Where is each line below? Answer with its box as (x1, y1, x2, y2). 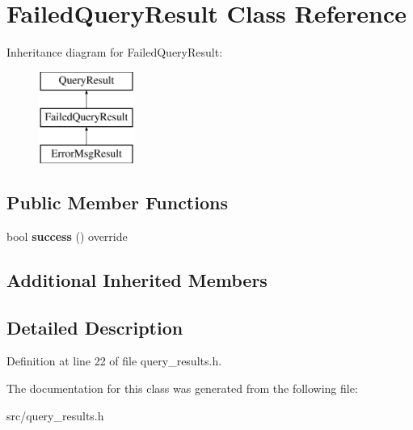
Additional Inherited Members (6, 267, 268, 292)
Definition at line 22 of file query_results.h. (6, 352, 222, 369)
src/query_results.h (6, 407, 104, 424)
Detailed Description (6, 314, 183, 339)
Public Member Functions (6, 190, 228, 215)
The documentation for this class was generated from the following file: (6, 380, 358, 397)
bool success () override (6, 227, 128, 244)
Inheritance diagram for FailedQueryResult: (6, 44, 223, 61)
